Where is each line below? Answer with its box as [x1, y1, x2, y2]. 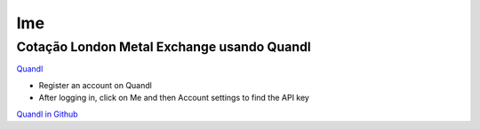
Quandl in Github [16, 109, 79, 119]
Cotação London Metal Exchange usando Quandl [16, 39, 311, 55]
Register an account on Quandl [38, 80, 153, 90]
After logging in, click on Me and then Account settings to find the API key [38, 93, 310, 103]
